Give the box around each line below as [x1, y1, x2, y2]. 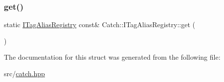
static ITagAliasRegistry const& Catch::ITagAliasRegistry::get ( [4, 19, 195, 30]
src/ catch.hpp [4, 68, 45, 78]
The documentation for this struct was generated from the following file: [4, 52, 221, 62]
